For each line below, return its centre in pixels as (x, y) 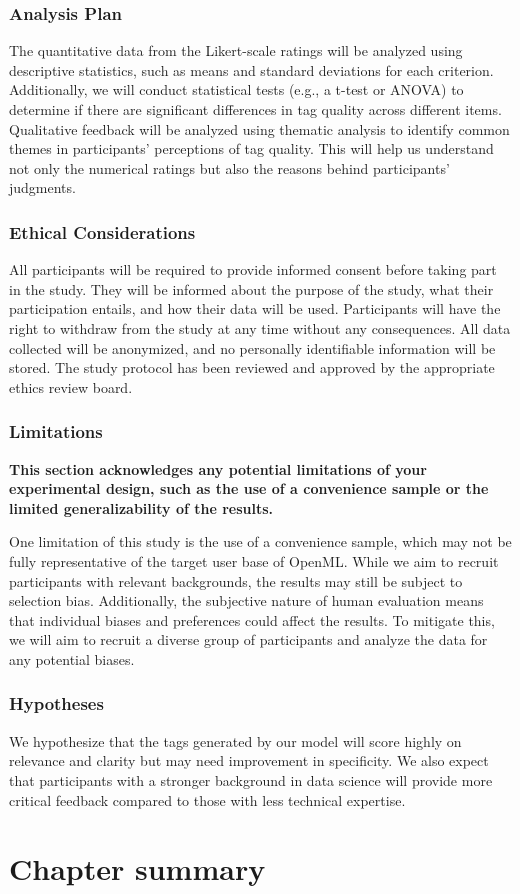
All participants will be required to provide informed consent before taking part (253, 269)
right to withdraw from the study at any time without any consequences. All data (260, 327)
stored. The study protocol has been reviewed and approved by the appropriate (252, 367)
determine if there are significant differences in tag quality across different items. (255, 109)
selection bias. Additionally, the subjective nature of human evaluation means (246, 600)
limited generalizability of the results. (141, 507)
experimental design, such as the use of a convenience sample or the (249, 488)
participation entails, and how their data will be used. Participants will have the (255, 308)
